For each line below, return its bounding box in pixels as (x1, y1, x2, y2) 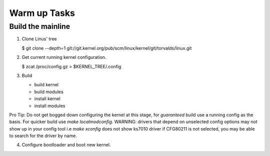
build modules (34, 89, 63, 95)
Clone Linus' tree (21, 36, 57, 42)
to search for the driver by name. (9, 133, 77, 139)
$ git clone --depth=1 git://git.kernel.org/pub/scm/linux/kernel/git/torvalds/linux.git (21, 45, 192, 51)
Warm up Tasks (9, 7, 75, 18)
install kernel (34, 96, 61, 102)
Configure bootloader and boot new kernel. (21, 142, 111, 148)
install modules (34, 103, 65, 109)
